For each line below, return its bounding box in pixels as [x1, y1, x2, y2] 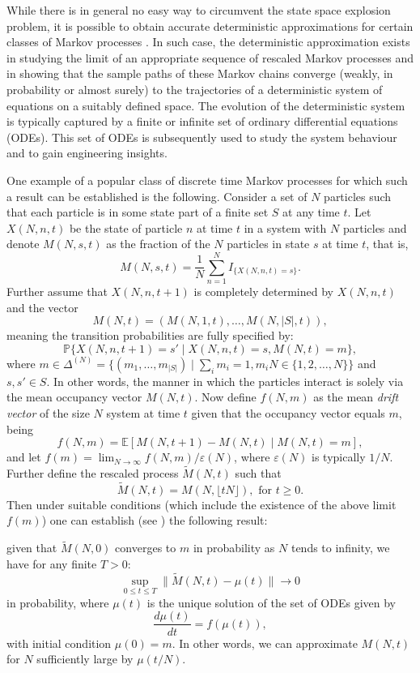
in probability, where [6, 594, 109, 611]
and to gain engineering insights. [6, 144, 168, 161]
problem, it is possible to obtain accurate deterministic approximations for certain [6, 17, 414, 34]
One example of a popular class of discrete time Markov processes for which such [6, 171, 408, 188]
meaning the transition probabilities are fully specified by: [6, 327, 294, 344]
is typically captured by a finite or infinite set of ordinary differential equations [6, 113, 398, 130]
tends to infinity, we [291, 539, 390, 556]
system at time [106, 405, 180, 421]
